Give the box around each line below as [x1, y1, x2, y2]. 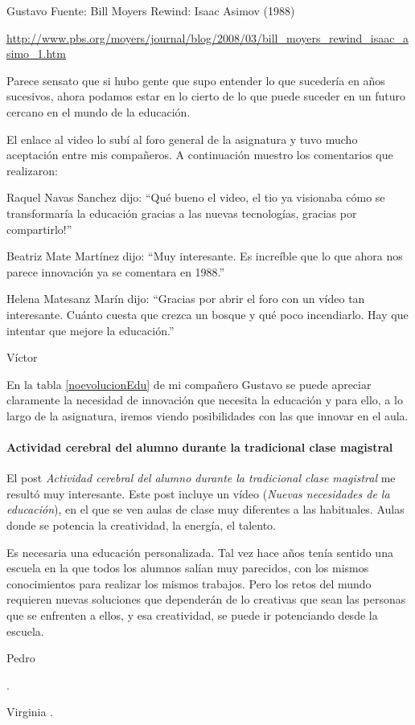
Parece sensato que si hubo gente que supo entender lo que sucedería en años [6, 72, 385, 88]
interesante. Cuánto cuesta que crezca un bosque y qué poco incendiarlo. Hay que [6, 305, 409, 322]
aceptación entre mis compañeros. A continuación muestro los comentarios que [6, 146, 393, 163]
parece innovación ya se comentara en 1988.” [6, 263, 225, 280]
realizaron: [6, 162, 58, 178]
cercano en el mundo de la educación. [6, 103, 191, 120]
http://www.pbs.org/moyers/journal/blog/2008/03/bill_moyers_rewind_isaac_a [6, 29, 409, 46]
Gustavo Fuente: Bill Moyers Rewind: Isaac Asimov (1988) [6, 2, 295, 18]
